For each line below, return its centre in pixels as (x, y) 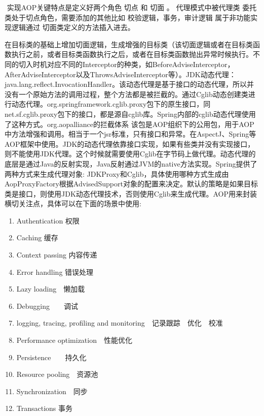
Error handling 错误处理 (55, 271)
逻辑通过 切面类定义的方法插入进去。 (73, 27)
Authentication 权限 (48, 220)
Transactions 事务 (45, 408)
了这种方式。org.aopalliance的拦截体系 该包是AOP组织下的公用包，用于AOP (129, 124)
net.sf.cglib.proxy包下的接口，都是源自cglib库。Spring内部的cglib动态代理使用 (130, 114)
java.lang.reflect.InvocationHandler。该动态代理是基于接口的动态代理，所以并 (129, 84)
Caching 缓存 (37, 237)
